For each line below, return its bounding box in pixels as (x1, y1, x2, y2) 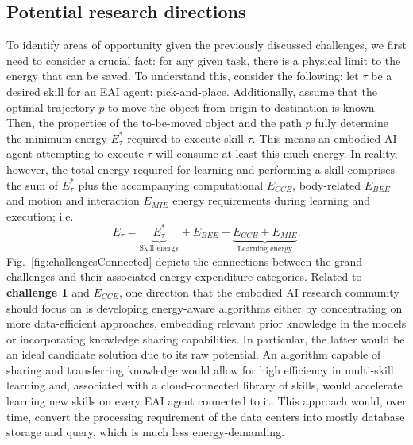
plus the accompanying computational (78, 176, 264, 193)
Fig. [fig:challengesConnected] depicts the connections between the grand (6, 252, 363, 269)
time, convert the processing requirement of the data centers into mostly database (6, 408, 405, 424)
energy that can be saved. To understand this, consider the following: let (6, 67, 359, 84)
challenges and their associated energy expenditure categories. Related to (6, 268, 362, 285)
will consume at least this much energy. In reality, (156, 145, 398, 162)
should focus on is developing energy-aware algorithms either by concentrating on (6, 299, 403, 316)
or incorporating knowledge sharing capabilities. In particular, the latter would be (6, 330, 405, 347)
